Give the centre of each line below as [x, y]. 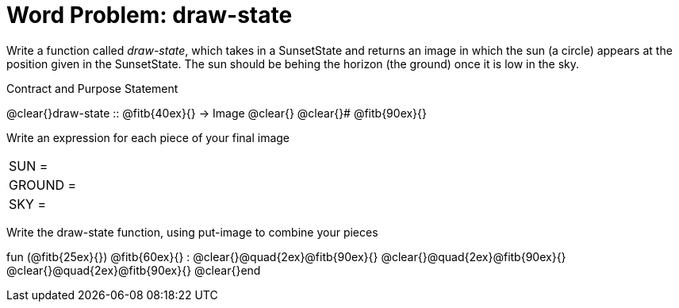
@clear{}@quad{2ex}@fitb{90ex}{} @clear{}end [134, 270]
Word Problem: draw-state [150, 15]
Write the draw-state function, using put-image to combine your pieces [192, 232]
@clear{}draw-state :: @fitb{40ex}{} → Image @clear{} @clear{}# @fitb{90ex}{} [217, 113]
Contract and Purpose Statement [92, 88]
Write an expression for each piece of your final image [148, 137]
